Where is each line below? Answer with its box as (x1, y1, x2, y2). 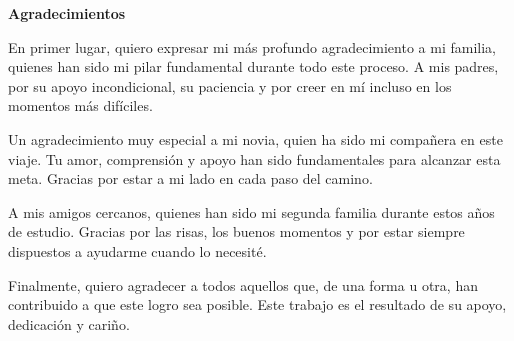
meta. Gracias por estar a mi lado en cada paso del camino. (8, 168, 373, 189)
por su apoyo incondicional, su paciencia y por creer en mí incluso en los (8, 75, 452, 96)
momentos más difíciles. (8, 95, 153, 116)
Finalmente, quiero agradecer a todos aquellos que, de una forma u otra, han (8, 274, 478, 295)
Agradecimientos (8, 3, 126, 23)
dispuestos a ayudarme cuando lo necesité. (8, 240, 267, 261)
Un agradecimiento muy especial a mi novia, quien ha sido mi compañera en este (8, 128, 503, 149)
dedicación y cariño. (8, 313, 130, 334)
